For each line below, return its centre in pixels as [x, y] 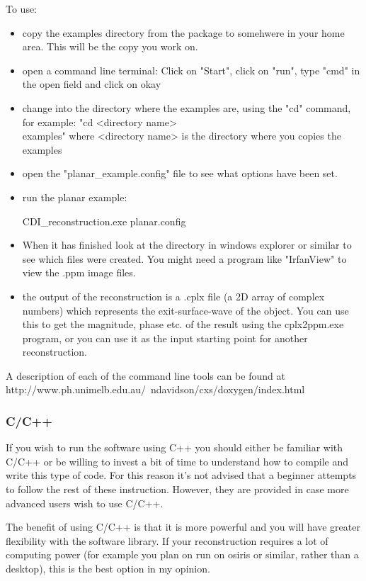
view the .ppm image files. [79, 272]
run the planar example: [75, 197]
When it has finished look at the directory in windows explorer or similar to [187, 245]
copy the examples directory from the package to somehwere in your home [183, 32]
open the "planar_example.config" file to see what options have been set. [180, 173]
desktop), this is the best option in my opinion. [108, 569]
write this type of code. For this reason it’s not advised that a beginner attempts [181, 475]
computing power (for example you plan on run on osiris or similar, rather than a [182, 554]
